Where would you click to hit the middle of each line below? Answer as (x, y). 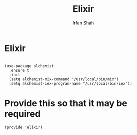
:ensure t (19, 70)
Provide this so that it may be (66, 103)
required (23, 114)
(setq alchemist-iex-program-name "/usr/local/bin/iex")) (71, 83)
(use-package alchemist (29, 66)
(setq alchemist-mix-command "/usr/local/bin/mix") (64, 79)
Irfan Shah (83, 23)
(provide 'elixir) (24, 127)
